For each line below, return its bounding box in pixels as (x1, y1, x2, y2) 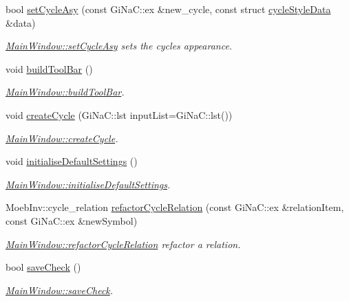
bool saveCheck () (6, 260, 81, 274)
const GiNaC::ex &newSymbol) (6, 213, 138, 227)
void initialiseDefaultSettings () (6, 154, 138, 168)
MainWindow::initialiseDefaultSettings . (6, 177, 171, 191)
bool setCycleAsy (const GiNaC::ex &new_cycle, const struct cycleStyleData (6, 2, 331, 16)
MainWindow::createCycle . (6, 131, 118, 145)
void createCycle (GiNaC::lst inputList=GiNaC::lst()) (6, 107, 233, 122)
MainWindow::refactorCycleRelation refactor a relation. (6, 236, 241, 251)
